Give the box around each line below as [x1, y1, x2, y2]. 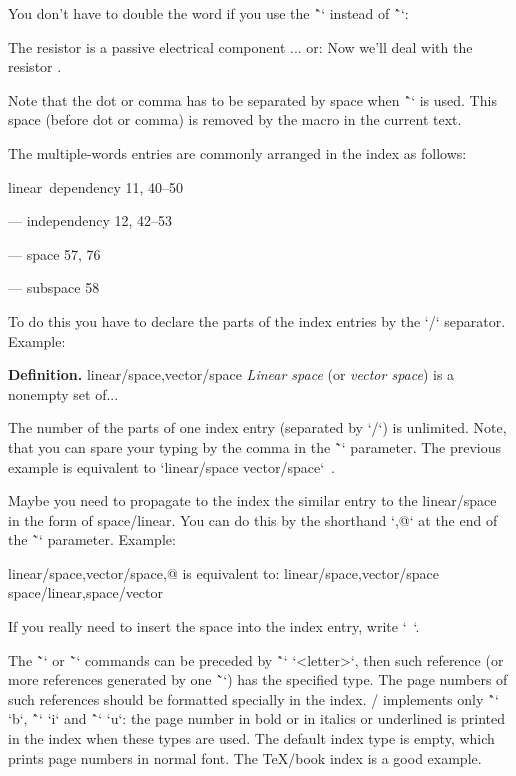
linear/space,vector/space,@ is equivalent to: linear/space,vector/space [8, 562, 440, 583]
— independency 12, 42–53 [8, 210, 173, 231]
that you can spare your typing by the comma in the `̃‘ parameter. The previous [8, 436, 502, 457]
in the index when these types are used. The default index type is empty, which [8, 728, 495, 749]
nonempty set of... [8, 383, 119, 404]
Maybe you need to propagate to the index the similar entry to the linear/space [8, 490, 497, 511]
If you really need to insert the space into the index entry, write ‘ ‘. [8, 616, 420, 637]
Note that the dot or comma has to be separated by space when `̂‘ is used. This [8, 89, 497, 110]
